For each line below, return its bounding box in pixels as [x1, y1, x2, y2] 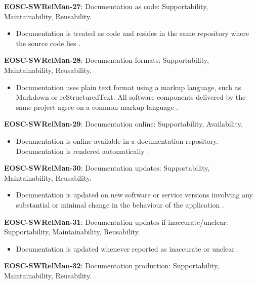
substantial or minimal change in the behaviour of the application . [16, 199, 224, 210]
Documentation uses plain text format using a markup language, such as [16, 82, 241, 92]
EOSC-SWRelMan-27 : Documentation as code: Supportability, [4, 1, 208, 11]
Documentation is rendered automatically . [16, 145, 149, 156]
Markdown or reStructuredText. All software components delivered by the [16, 92, 246, 102]
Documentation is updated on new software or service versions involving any [16, 189, 253, 200]
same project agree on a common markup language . [16, 101, 179, 112]
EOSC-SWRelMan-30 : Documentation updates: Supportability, [4, 163, 210, 173]
